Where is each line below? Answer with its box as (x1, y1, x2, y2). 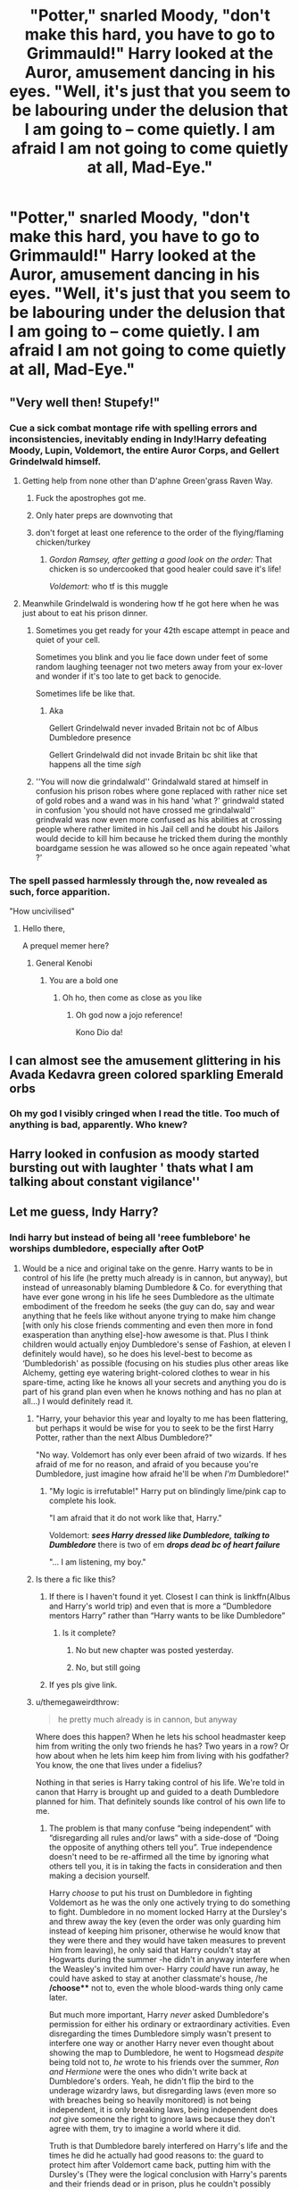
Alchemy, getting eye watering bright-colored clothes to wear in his (21, 1367, 270, 1378)
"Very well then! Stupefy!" (9, 395, 161, 410)
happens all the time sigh (48, 758, 141, 769)
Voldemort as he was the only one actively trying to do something (48, 1897, 291, 1908)
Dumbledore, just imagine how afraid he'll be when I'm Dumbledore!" (35, 1468, 290, 1479)
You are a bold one (48, 975, 119, 986)
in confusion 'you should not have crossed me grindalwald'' (35, 805, 256, 815)
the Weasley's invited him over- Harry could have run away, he (48, 1963, 280, 1974)
